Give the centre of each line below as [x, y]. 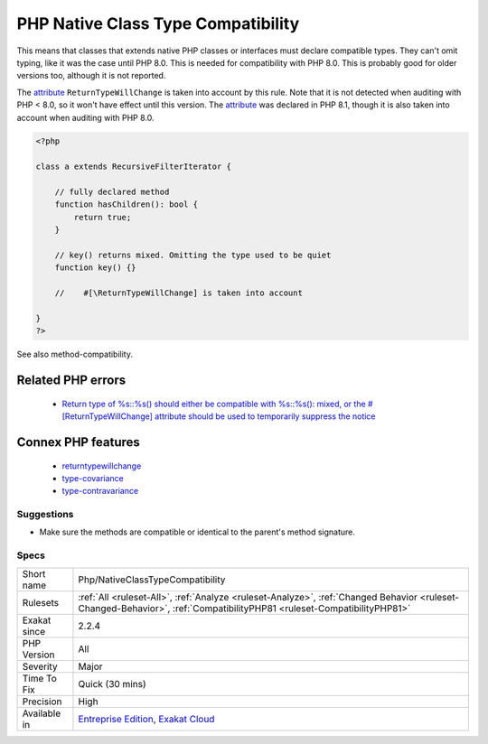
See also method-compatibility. [75, 354]
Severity [40, 666]
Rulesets [40, 602]
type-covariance [93, 478]
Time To [40, 678]
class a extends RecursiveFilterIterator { [134, 167]
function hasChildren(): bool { [127, 205]
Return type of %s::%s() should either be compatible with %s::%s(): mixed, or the [214, 404]
